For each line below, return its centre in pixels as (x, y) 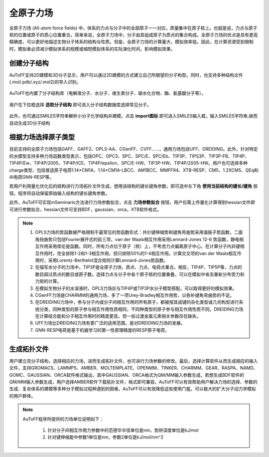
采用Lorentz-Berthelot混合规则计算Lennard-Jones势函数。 (108, 260)
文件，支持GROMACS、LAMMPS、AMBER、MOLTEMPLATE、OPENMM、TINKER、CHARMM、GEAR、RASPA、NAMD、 (134, 368)
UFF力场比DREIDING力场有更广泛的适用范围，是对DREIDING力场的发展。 (110, 323)
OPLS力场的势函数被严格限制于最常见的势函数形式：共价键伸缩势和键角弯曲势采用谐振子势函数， (134, 232)
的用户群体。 (22, 396)
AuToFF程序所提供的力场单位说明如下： (63, 419)
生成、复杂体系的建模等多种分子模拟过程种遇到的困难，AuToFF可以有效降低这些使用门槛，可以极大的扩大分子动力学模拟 (133, 389)
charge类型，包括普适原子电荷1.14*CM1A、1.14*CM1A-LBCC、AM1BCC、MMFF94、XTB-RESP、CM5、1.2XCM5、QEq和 (134, 170)
